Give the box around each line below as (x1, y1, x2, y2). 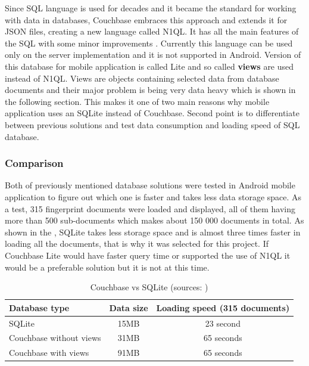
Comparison (5, 156, 64, 170)
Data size (109, 301, 148, 314)
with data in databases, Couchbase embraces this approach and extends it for (5, 13, 288, 26)
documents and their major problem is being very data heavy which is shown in (5, 83, 296, 96)
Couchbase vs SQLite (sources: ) (90, 281, 208, 293)
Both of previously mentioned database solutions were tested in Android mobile (5, 179, 295, 191)
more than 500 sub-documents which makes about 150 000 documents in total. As (5, 214, 304, 227)
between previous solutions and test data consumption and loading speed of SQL (5, 118, 300, 131)
